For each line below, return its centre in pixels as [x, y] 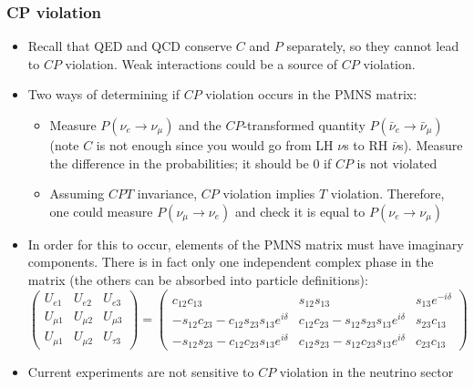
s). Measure [430, 145]
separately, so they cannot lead [373, 46]
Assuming [77, 193]
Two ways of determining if [103, 94]
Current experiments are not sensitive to [141, 372]
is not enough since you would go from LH [215, 145]
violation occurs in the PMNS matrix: [311, 94]
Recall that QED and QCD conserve [130, 46]
